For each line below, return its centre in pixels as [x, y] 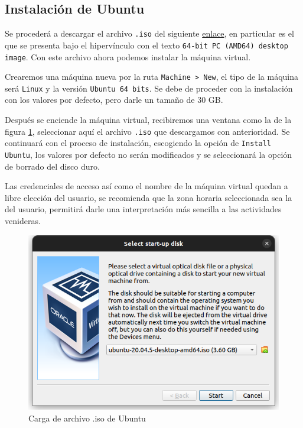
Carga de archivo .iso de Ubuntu [87, 418]
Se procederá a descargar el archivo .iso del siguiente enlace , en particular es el [149, 33]
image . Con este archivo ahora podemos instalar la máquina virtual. [128, 56]
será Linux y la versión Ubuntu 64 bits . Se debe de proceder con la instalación [149, 88]
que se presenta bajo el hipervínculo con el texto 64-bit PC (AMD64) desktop [146, 45]
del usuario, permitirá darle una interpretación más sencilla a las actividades [143, 209]
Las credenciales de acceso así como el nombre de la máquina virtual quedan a [146, 186]
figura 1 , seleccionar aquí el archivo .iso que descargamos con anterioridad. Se [147, 131]
